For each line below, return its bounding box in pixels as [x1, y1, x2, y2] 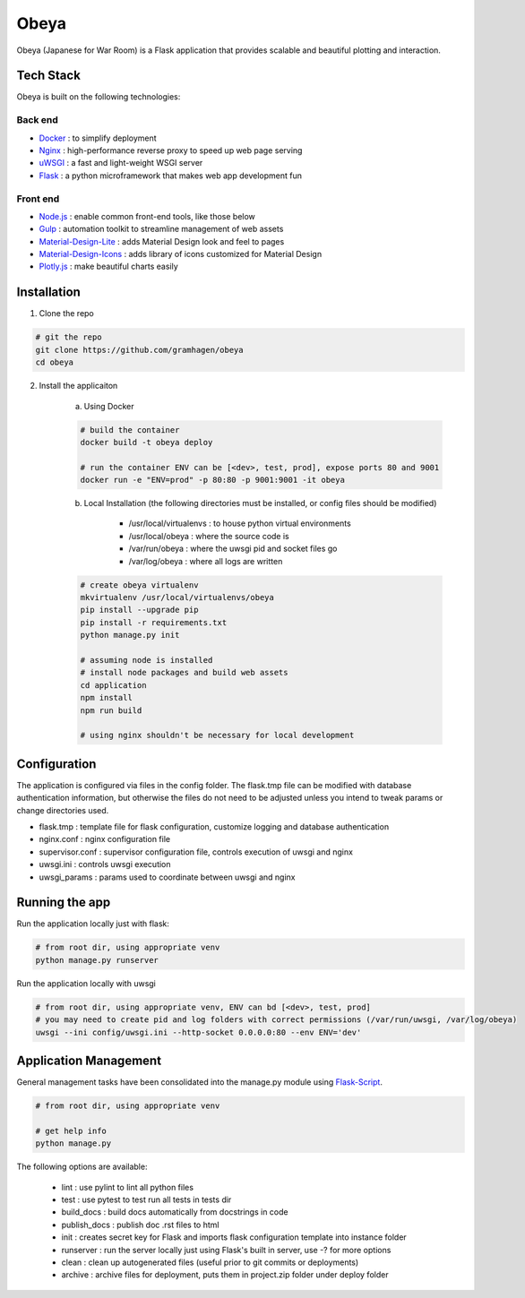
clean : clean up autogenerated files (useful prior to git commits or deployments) [61, 1257, 359, 1268]
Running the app [16, 895, 111, 910]
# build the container [80, 425, 180, 434]
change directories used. [16, 804, 109, 815]
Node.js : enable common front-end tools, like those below [39, 211, 255, 221]
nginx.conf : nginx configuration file [39, 834, 170, 845]
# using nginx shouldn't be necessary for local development [80, 730, 355, 741]
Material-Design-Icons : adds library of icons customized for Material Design [39, 249, 323, 260]
